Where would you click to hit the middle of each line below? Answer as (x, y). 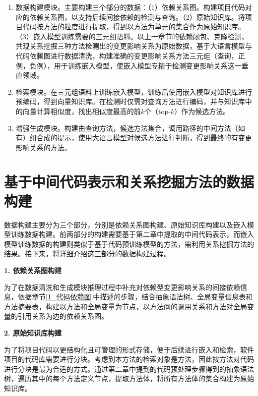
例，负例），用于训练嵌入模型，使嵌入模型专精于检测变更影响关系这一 (129, 65)
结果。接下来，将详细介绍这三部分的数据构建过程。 (87, 254)
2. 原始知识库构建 (33, 332)
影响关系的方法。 (43, 147)
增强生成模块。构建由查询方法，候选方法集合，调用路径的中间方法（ (127, 128)
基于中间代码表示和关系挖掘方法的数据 (129, 181)
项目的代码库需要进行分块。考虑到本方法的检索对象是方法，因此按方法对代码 (129, 359)
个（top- (158, 111)
